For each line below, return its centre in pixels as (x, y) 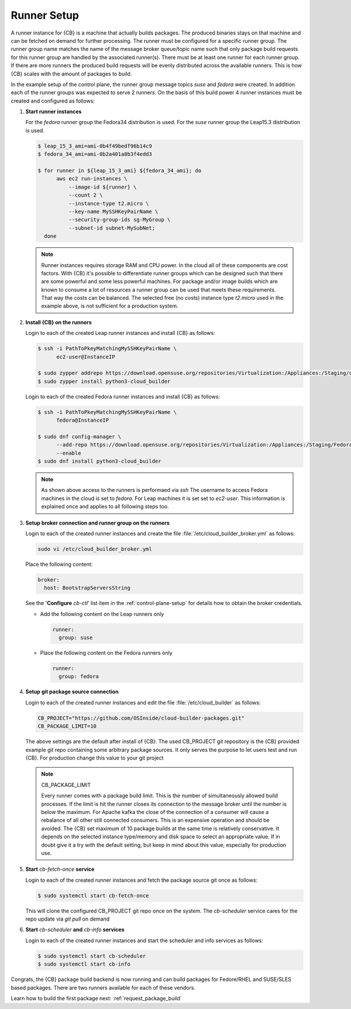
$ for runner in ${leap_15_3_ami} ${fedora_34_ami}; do (120, 171)
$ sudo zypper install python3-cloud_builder (104, 381)
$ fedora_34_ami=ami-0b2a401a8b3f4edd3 (95, 154)
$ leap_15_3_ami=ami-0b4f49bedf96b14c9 (95, 146)
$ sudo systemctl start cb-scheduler (92, 956)
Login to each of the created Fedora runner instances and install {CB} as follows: (123, 396)
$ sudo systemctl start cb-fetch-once (93, 895)
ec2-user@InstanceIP (86, 357)
